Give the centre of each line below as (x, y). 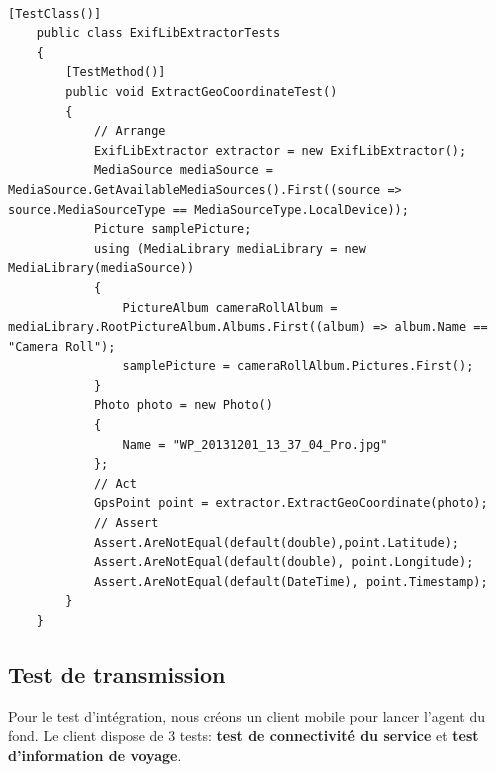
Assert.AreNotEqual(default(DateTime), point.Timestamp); (290, 581)
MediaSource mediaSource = (183, 170)
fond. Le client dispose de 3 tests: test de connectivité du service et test (243, 735)
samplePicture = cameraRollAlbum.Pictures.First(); (298, 366)
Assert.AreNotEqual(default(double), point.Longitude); (283, 562)
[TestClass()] (55, 13)
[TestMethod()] (115, 72)
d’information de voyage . (95, 754)
